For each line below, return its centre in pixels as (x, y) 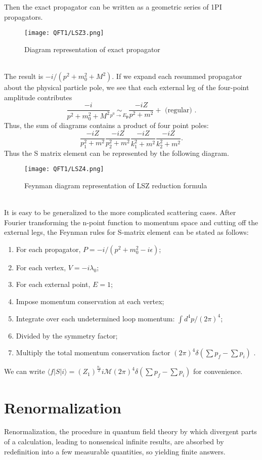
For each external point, (53, 284)
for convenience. (218, 371)
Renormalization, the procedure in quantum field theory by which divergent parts (130, 431)
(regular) (179, 110)
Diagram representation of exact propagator (92, 49)
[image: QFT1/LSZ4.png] (64, 169)
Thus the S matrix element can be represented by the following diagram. (117, 153)
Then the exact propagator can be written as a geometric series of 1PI (113, 7)
